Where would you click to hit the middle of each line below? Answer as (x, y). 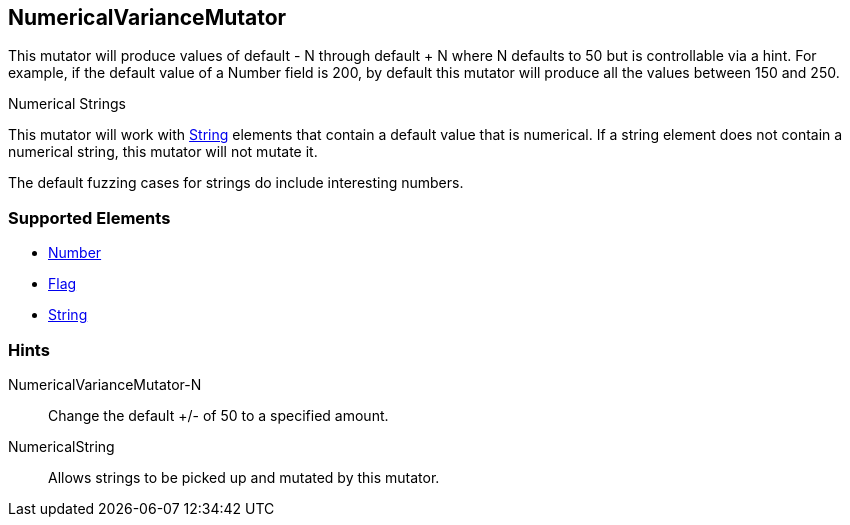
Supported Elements (89, 217)
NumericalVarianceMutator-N (105, 384)
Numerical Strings (67, 104)
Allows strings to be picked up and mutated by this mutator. (244, 477)
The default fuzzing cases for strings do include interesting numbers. (236, 183)
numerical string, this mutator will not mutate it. (163, 152)
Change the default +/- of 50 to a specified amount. (218, 415)
